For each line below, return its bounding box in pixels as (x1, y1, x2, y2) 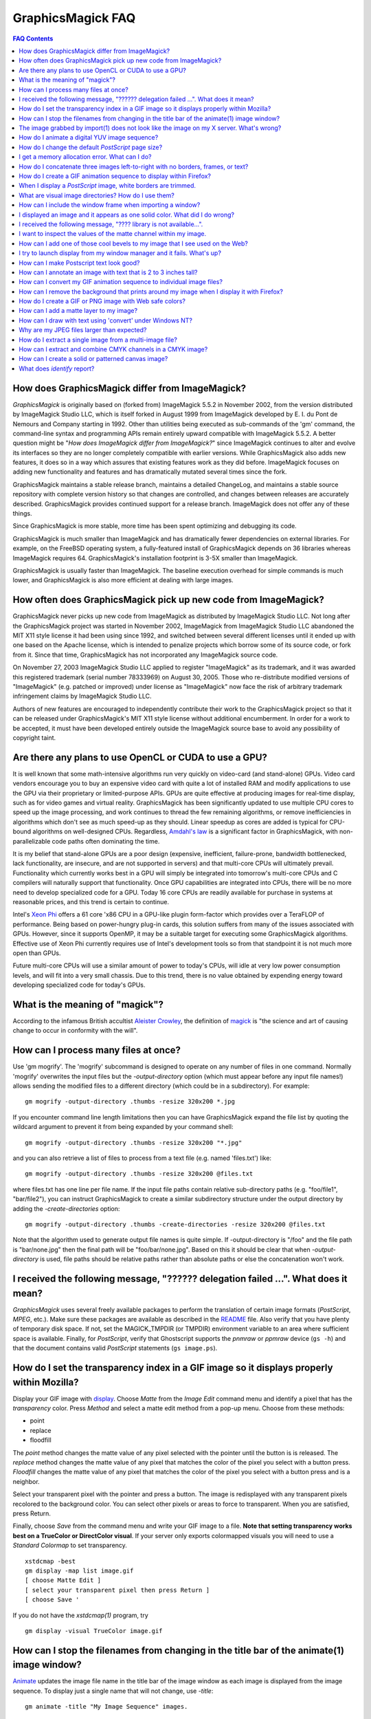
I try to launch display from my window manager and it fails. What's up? (19, 249, 221, 257)
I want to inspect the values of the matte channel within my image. (19, 230, 207, 238)
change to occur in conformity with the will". (12, 1027, 138, 1035)
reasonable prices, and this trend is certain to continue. (12, 897, 170, 906)
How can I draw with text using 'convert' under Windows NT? (19, 316, 192, 325)
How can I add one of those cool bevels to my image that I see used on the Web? (19, 239, 249, 248)
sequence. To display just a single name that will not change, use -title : (12, 1687, 214, 1695)
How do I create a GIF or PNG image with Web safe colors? (19, 297, 185, 305)
